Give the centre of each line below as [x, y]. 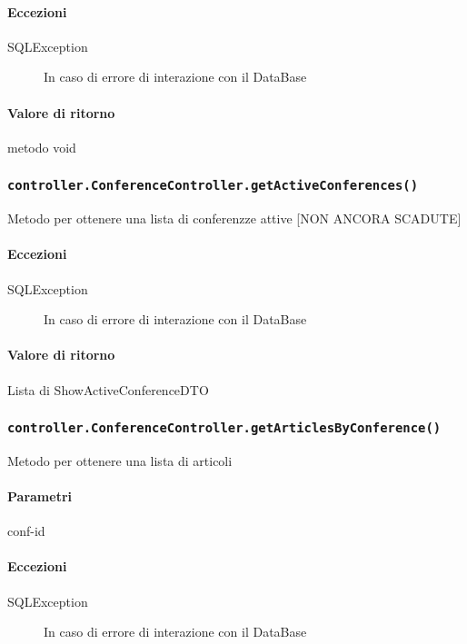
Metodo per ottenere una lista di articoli [120, 460]
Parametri [40, 496]
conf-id [26, 531]
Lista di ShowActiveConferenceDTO [108, 389]
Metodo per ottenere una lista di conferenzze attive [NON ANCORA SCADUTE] [234, 218]
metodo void [42, 147]
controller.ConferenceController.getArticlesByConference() [224, 428]
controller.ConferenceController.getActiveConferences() [213, 186]
